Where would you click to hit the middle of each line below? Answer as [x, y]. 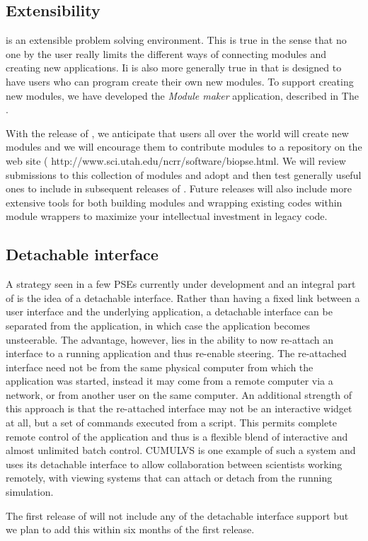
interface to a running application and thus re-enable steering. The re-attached [176, 353]
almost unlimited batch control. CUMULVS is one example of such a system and [181, 450]
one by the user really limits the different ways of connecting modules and [166, 53]
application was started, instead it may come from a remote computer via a [169, 381]
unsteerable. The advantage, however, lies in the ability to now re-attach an [170, 339]
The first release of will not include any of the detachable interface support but [177, 515]
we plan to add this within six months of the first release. [130, 529]
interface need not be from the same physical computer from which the [160, 367]
